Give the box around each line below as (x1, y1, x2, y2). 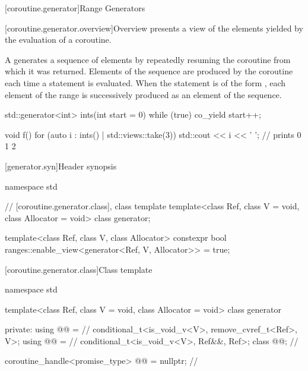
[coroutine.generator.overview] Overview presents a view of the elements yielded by (5, 21, 303, 34)
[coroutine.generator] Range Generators (5, 2, 145, 14)
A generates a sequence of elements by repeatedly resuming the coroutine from (5, 53, 291, 65)
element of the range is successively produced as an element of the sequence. (5, 88, 282, 100)
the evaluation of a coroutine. (5, 33, 112, 46)
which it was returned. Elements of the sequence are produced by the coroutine (5, 65, 293, 77)
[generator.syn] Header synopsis (5, 159, 117, 172)
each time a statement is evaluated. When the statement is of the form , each (5, 76, 286, 89)
